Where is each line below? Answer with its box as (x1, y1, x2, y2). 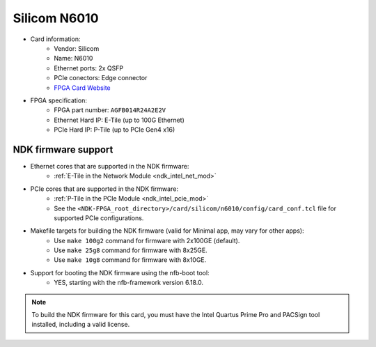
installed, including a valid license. (31, 321, 130, 329)
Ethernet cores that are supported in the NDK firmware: (30, 162, 189, 170)
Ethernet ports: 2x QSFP (54, 63, 124, 72)
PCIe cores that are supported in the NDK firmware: (30, 185, 179, 193)
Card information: (30, 35, 81, 43)
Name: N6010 (54, 54, 93, 63)
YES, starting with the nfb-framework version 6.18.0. (54, 279, 203, 287)
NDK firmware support (13, 144, 113, 155)
